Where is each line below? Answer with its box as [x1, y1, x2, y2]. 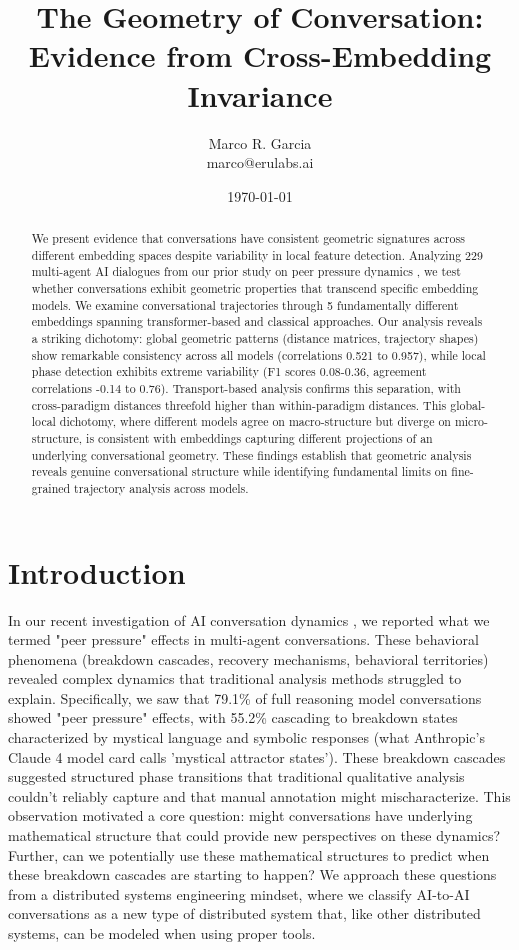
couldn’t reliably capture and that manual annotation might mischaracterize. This [8, 785, 511, 806]
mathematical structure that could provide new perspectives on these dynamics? [8, 825, 501, 846]
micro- [454, 413, 488, 430]
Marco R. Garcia [208, 132, 312, 153]
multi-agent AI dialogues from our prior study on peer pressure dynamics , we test [31, 263, 461, 280]
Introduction [8, 551, 186, 592]
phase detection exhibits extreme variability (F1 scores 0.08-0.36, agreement [31, 363, 427, 380]
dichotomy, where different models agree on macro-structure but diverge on [59, 413, 451, 430]
